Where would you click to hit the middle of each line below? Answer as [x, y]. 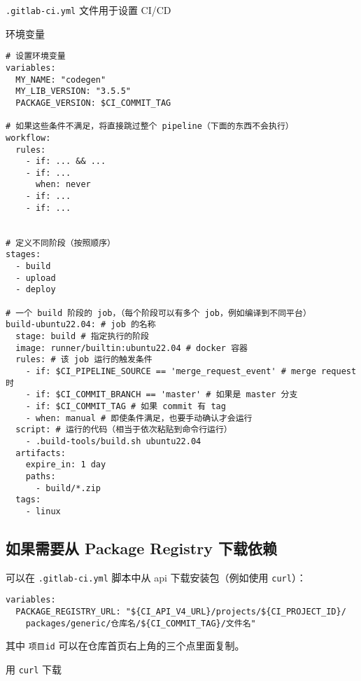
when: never [63, 185]
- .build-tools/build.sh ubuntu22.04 [113, 441]
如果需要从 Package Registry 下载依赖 [141, 548]
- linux [43, 511]
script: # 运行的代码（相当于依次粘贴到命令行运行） [124, 430]
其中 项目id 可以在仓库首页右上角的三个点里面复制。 [125, 646]
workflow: [28, 138]
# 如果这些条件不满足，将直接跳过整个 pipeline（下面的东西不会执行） [150, 126]
